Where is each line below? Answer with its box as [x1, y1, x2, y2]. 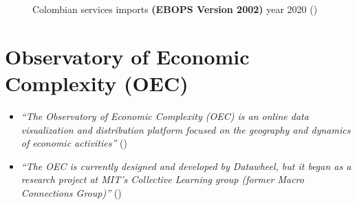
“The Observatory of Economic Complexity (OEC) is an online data [21, 108, 309, 123]
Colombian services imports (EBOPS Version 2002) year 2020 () [32, 2, 318, 16]
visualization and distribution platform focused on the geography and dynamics [21, 122, 351, 136]
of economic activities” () [21, 136, 127, 150]
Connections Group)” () [21, 185, 122, 200]
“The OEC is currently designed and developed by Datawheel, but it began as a [21, 158, 351, 173]
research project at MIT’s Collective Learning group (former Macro [21, 172, 304, 186]
